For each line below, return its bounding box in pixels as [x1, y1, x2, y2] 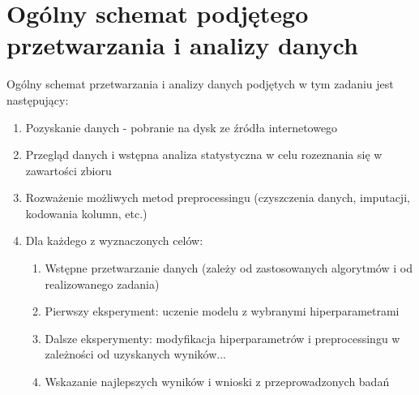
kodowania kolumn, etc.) [25, 204, 148, 221]
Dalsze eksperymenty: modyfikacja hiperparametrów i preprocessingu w [45, 329, 400, 346]
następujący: [6, 91, 69, 108]
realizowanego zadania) [45, 275, 160, 292]
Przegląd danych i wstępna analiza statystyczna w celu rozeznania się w [25, 146, 383, 163]
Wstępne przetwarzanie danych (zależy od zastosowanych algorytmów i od [45, 260, 413, 277]
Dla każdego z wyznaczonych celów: [25, 232, 203, 249]
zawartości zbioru [25, 161, 112, 178]
